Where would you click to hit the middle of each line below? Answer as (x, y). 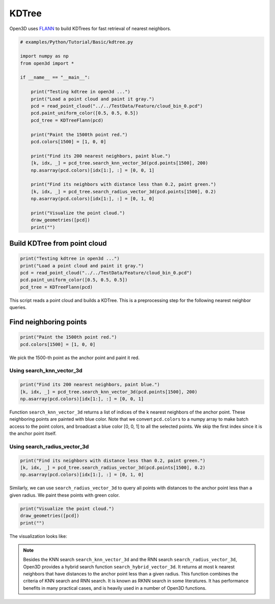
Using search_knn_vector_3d (46, 371)
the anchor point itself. (33, 433)
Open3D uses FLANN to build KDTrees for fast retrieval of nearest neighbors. (90, 29)
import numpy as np (44, 56)
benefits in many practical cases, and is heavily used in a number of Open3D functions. (115, 588)
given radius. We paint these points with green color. (64, 495)
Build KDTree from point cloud (58, 244)
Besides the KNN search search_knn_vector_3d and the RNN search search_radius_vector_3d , (130, 560)
